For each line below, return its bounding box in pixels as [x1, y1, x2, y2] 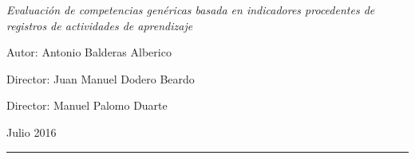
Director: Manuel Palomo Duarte [6, 97, 168, 114]
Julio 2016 [6, 123, 57, 140]
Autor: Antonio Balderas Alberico [6, 44, 172, 60]
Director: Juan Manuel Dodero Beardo [6, 70, 195, 87]
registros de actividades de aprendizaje [6, 17, 193, 33]
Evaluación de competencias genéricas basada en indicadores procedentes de [6, 2, 375, 17]
